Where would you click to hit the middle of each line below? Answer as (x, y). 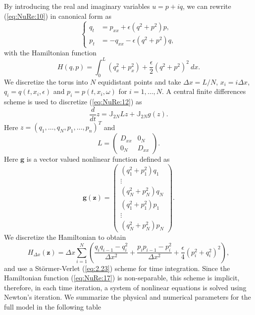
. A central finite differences (204, 91)
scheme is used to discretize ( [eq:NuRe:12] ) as (73, 102)
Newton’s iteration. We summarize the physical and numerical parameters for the (127, 297)
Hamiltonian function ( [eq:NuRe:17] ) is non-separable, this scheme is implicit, (122, 278)
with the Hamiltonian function (50, 52)
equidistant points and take (139, 81)
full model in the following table (53, 307)
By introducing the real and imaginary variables (77, 6)
